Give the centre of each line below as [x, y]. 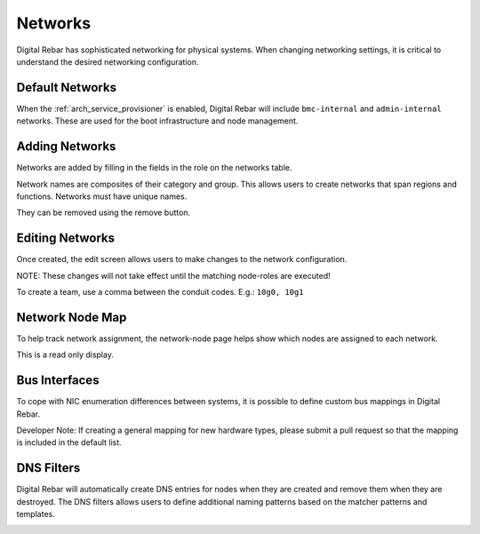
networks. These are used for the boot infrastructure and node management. [157, 121]
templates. [36, 514]
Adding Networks [66, 147]
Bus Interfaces [58, 381]
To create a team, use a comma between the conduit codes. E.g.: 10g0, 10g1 [160, 292]
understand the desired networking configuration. [108, 61]
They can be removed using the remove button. [104, 212]
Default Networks [67, 88]
